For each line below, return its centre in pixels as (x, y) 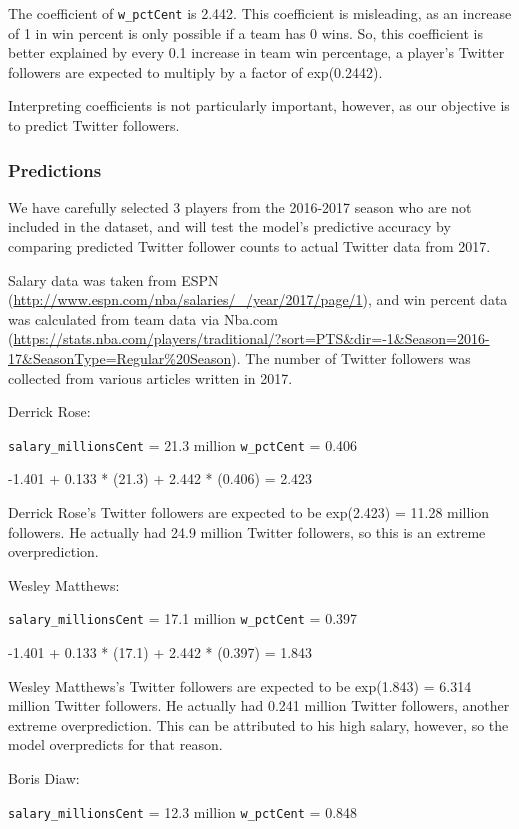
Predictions (55, 169)
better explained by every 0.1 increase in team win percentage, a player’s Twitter (256, 52)
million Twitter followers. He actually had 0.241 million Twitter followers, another (259, 705)
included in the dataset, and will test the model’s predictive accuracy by (229, 226)
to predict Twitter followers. (94, 125)
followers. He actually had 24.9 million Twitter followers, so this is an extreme (247, 531)
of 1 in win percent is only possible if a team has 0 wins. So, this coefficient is (245, 32)
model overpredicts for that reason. (115, 744)
